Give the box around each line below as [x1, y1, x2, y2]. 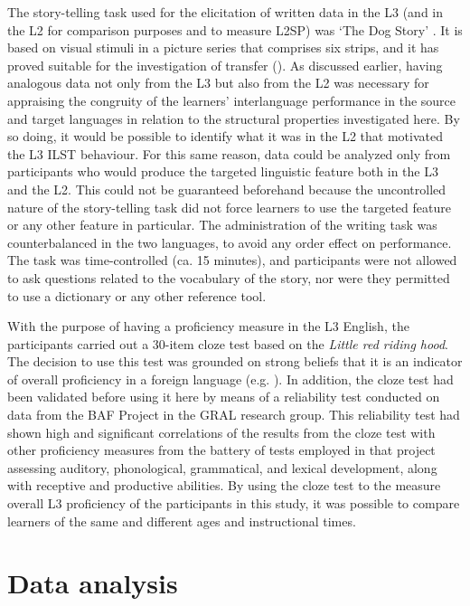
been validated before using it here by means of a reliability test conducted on [7, 387, 440, 406]
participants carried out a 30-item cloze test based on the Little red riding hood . [7, 334, 448, 353]
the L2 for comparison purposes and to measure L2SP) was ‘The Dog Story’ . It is [7, 20, 463, 39]
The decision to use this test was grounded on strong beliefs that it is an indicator [7, 352, 463, 371]
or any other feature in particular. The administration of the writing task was [7, 215, 437, 234]
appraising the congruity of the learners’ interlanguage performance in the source [7, 90, 456, 109]
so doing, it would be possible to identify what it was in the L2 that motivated [7, 127, 443, 146]
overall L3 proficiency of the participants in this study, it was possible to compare [7, 494, 460, 513]
